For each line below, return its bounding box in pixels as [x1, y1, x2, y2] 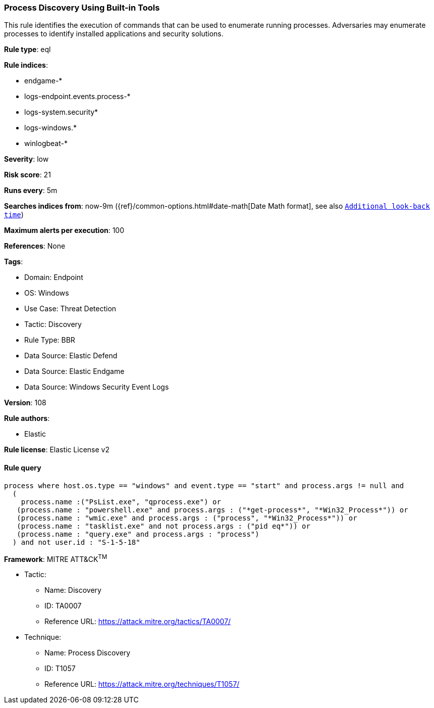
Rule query [4, 463, 41, 472]
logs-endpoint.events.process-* [24, 92, 131, 101]
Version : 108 [4, 398, 46, 407]
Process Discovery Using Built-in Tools [4, 3, 160, 13]
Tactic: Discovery [24, 320, 82, 329]
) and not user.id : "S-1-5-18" [12, 538, 140, 546]
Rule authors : [4, 414, 50, 423]
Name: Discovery [44, 586, 101, 595]
